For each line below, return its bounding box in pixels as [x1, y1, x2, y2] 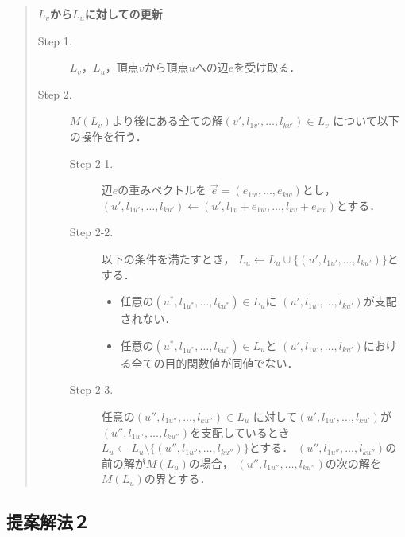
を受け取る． [233, 59, 301, 76]
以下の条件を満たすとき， [101, 250, 235, 267]
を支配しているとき [190, 423, 290, 440]
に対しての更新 [84, 6, 163, 21]
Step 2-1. [69, 154, 114, 171]
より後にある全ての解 [111, 112, 223, 129]
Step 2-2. [69, 224, 114, 240]
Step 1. [37, 32, 72, 49]
